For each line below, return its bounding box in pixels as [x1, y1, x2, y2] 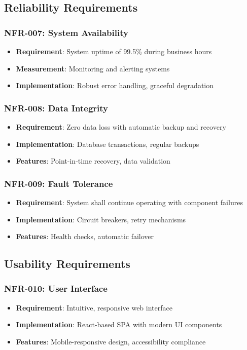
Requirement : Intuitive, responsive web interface [16, 302, 172, 313]
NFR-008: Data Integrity [4, 101, 109, 114]
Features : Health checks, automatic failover [16, 231, 154, 242]
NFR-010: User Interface [4, 282, 108, 295]
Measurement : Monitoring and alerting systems [16, 63, 170, 73]
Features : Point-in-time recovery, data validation [16, 155, 170, 166]
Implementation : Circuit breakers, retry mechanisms [16, 214, 186, 224]
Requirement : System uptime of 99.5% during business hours [16, 46, 212, 56]
